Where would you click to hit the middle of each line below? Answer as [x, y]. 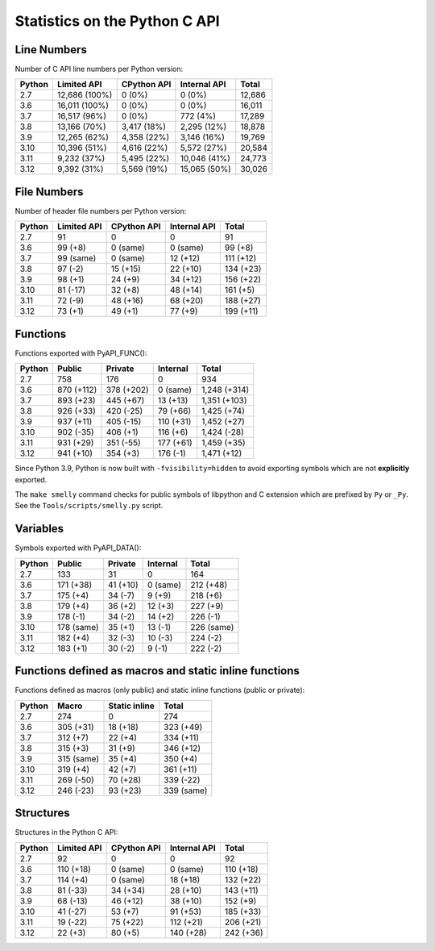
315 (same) [79, 758]
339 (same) [186, 790]
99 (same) [77, 258]
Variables [39, 529]
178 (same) [79, 627]
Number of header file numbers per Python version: [101, 211]
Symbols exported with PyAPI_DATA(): [78, 548]
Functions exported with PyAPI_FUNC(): [81, 353]
